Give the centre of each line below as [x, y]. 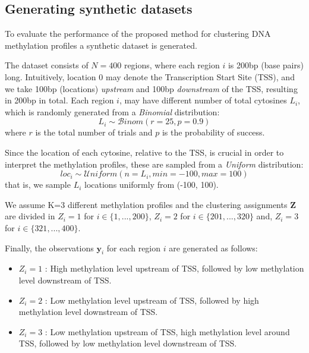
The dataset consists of [47, 65]
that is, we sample [38, 185]
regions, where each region [172, 65]
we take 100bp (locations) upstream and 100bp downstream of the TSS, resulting [151, 88]
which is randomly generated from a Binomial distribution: [112, 111]
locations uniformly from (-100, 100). [152, 185]
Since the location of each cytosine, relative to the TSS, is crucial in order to [144, 152]
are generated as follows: [213, 248]
